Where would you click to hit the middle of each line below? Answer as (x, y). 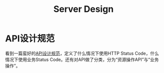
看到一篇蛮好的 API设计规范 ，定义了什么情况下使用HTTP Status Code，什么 (82, 53)
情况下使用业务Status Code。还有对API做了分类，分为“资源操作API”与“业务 (82, 59)
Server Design (83, 9)
